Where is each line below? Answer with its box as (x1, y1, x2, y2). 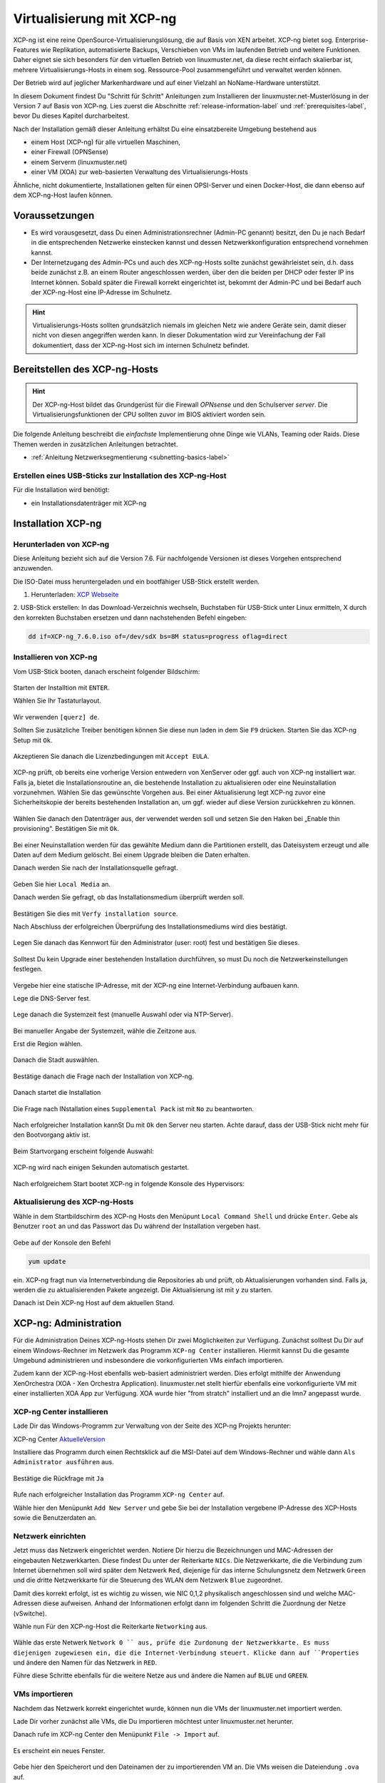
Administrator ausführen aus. (13, 1458, 114, 1466)
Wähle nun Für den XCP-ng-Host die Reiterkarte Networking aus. (13, 1622, 208, 1630)
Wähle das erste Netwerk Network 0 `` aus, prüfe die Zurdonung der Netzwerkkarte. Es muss (13, 1638, 330, 1647)
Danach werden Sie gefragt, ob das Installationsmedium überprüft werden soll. (13, 893, 245, 901)
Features (13, 45, 39, 53)
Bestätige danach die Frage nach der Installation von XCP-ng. (13, 1072, 194, 1080)
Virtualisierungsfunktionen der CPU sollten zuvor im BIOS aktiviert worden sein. (32, 410, 267, 419)
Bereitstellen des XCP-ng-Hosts (13, 363, 159, 375)
